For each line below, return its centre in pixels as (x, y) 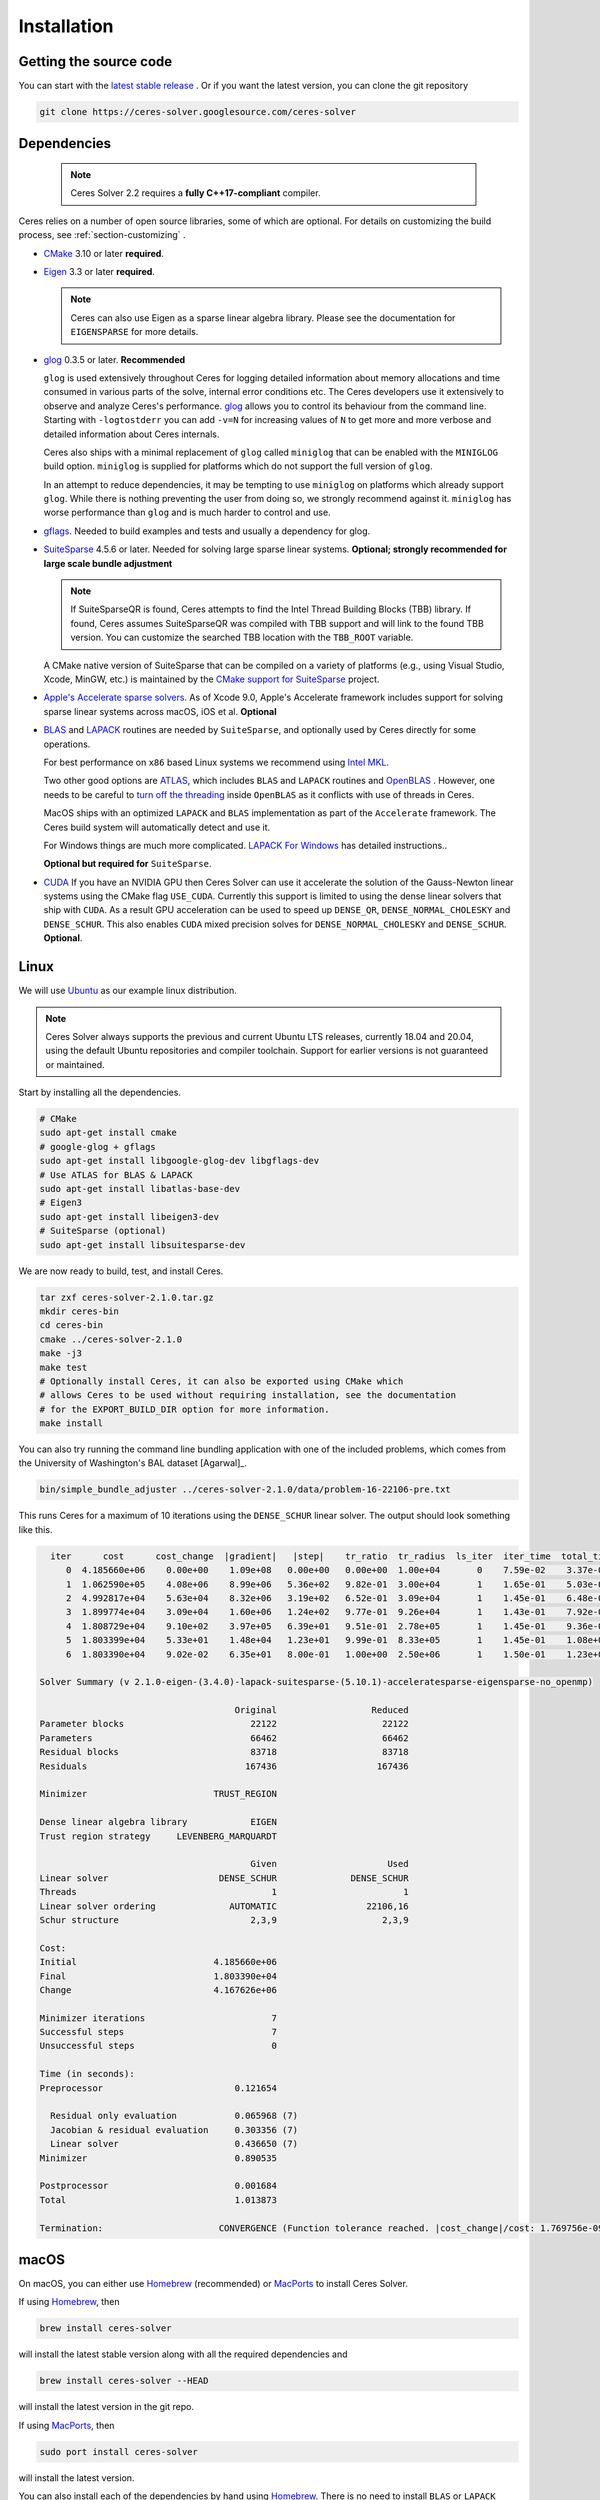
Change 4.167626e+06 (158, 1989)
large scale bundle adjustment (108, 563)
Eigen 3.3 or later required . (99, 271)
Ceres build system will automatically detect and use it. (157, 827)
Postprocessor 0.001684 (158, 2186)
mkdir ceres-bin (79, 1311)
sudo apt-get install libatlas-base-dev (139, 1189)
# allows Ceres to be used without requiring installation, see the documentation (248, 1395)
